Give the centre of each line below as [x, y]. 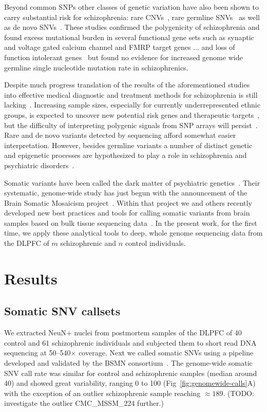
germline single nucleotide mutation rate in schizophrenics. [96, 67]
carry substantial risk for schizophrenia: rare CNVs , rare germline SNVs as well [132, 17]
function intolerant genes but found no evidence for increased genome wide [123, 57]
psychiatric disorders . [39, 165]
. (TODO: [239, 393]
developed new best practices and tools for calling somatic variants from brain [127, 213]
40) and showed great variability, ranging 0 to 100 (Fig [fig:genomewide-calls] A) [130, 383]
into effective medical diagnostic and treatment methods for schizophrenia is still [131, 94]
